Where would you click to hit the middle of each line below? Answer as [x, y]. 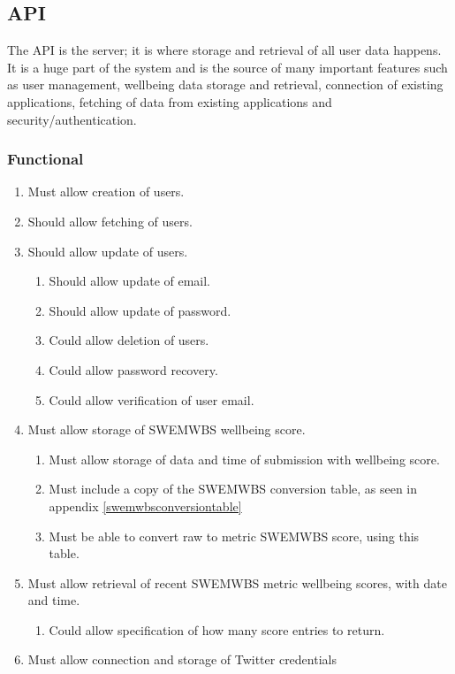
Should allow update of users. [108, 251]
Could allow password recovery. [133, 369]
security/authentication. [72, 119]
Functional [45, 159]
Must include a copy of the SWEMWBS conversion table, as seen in [233, 489]
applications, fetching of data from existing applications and [170, 101]
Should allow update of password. [140, 310]
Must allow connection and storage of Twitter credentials [182, 659]
